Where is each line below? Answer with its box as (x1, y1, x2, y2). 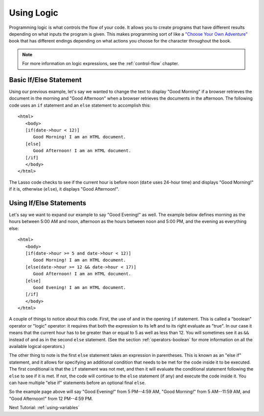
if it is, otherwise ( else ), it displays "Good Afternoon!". (9, 186, 119, 192)
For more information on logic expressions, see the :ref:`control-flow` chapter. (22, 61, 179, 66)
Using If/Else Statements (9, 198, 87, 207)
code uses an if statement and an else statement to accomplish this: (9, 102, 151, 108)
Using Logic (9, 7, 59, 18)
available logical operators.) (9, 344, 66, 350)
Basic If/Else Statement (9, 76, 82, 84)
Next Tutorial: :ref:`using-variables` (9, 405, 80, 411)
